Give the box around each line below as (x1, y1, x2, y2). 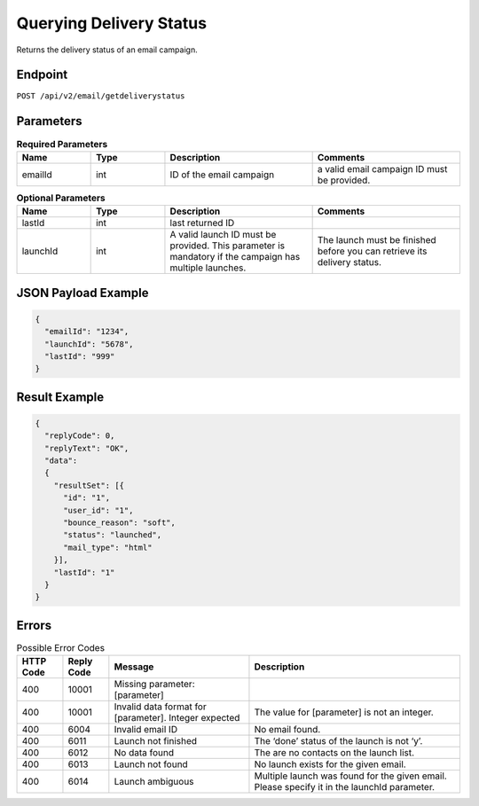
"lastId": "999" (44, 351, 115, 361)
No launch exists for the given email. (254, 758, 407, 771)
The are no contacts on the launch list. (254, 747, 415, 759)
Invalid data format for (114, 700, 208, 713)
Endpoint (16, 67, 68, 82)
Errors (16, 617, 52, 633)
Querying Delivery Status (16, 13, 208, 33)
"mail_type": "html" (63, 542, 153, 552)
